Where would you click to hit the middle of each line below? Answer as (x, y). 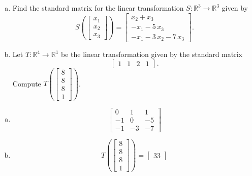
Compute (27, 83)
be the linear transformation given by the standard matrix (151, 54)
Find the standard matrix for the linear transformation (98, 8)
